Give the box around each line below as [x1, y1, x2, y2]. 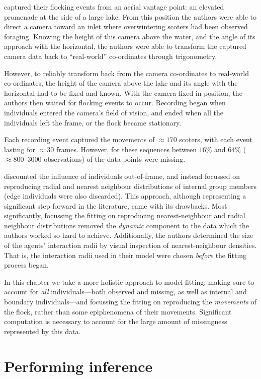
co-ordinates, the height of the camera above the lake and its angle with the [4, 78, 238, 88]
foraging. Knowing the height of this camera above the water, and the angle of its [4, 31, 255, 41]
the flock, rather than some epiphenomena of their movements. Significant [4, 306, 232, 317]
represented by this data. [4, 326, 81, 336]
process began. [4, 260, 49, 270]
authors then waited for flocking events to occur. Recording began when [4, 97, 226, 108]
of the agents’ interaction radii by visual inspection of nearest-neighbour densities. [4, 240, 257, 250]
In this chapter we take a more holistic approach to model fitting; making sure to [4, 276, 254, 287]
